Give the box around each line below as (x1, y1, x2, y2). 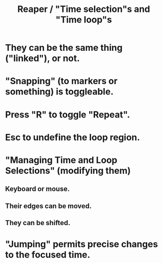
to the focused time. (5, 249, 91, 261)
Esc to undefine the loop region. (5, 131, 141, 143)
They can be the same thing (5, 42, 123, 53)
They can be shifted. (5, 219, 71, 227)
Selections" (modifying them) (5, 165, 131, 176)
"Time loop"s (55, 14, 112, 25)
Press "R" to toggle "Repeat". (5, 109, 131, 120)
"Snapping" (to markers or (5, 76, 118, 87)
